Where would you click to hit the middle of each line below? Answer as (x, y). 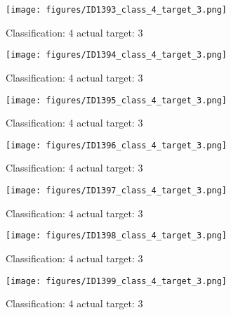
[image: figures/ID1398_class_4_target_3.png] (116, 236)
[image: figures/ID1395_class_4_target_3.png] (116, 100)
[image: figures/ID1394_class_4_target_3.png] (116, 55)
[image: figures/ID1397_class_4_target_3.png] (116, 191)
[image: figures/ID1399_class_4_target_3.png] (116, 281)
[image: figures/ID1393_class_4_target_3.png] (116, 10)
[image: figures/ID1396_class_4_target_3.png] (116, 145)
